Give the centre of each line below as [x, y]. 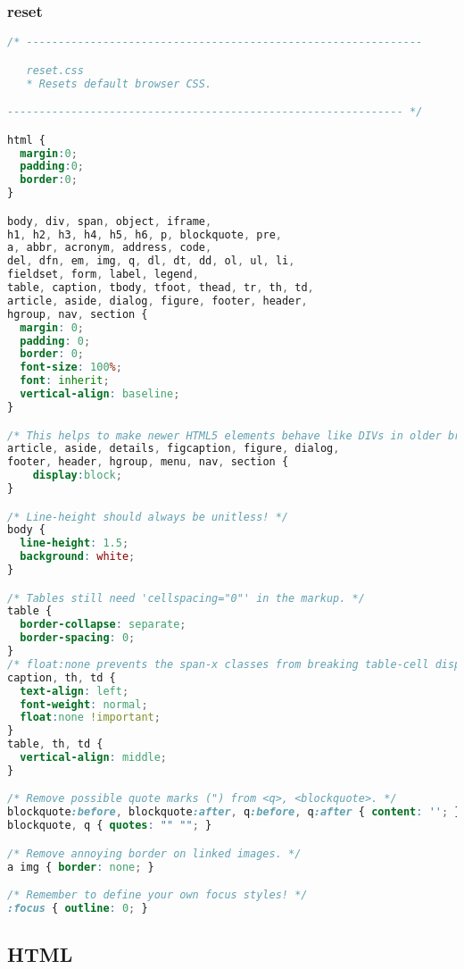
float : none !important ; [90, 718]
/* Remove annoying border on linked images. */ [154, 853]
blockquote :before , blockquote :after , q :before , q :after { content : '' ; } [234, 812]
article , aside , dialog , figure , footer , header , [157, 301]
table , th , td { [55, 744]
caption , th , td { [62, 677]
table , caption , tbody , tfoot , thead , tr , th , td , [161, 288]
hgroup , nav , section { [78, 314]
